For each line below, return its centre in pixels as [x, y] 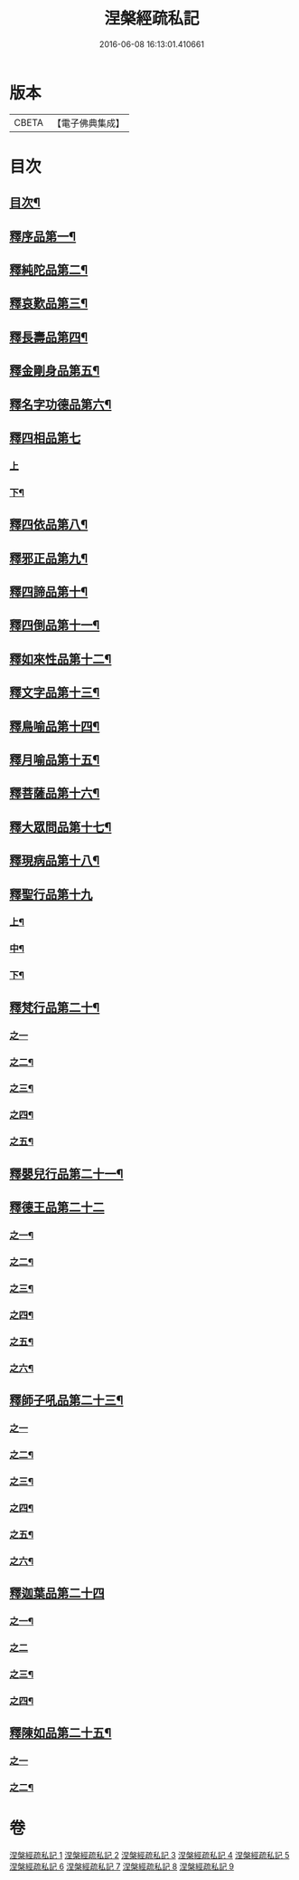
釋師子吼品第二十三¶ [66, 1400]
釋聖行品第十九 [51, 894]
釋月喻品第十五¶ [55, 760]
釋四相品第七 [45, 438]
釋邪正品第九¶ [49, 558]
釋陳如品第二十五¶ [61, 1733]
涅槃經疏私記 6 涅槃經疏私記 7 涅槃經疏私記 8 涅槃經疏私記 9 [122, 1866]
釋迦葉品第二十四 [57, 1593]
